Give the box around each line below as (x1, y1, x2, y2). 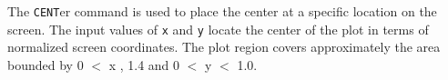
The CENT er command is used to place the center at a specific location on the (7, 2, 437, 20)
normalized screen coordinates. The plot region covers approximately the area (7, 37, 441, 56)
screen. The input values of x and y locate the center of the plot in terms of (7, 19, 429, 38)
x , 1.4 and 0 (108, 55, 180, 74)
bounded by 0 (7, 55, 84, 74)
